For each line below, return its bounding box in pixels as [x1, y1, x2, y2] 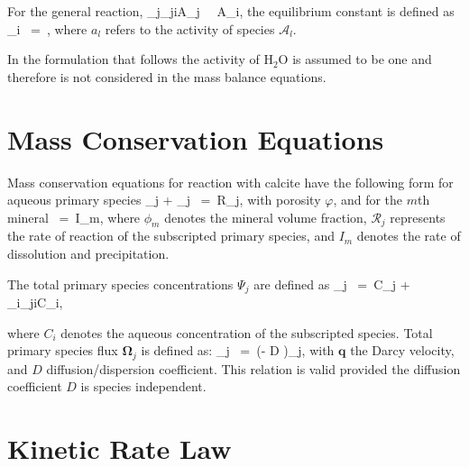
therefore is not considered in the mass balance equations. [7, 67, 326, 86]
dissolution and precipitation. [7, 244, 170, 263]
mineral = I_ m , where [7, 207, 141, 226]
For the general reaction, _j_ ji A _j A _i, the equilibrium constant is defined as [7, 2, 455, 20]
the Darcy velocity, [350, 341, 455, 360]
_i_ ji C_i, [7, 293, 63, 312]
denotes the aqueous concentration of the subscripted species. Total [60, 323, 433, 342]
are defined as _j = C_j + [253, 274, 410, 293]
